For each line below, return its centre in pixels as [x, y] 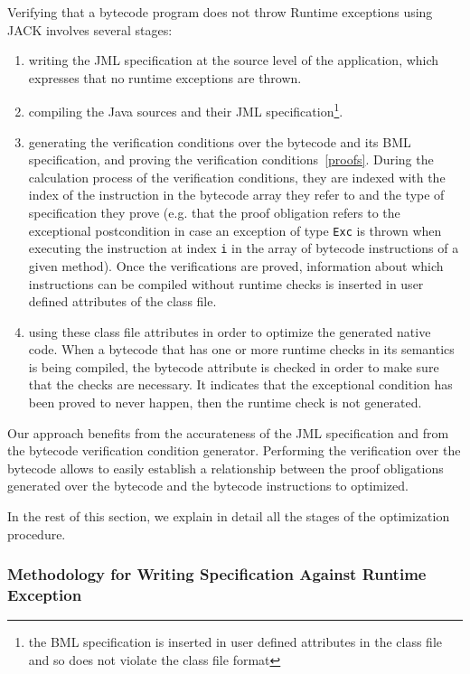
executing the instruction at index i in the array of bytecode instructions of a [244, 248]
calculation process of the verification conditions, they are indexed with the [237, 177]
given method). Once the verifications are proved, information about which [236, 265]
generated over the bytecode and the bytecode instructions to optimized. [208, 486]
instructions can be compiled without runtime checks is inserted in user [226, 283]
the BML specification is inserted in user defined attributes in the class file [235, 642]
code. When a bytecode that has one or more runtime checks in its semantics [241, 349]
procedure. [37, 534]
